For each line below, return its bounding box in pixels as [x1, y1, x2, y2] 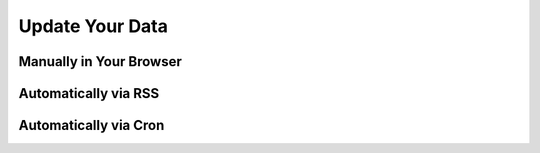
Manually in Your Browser [18, 53, 182, 70]
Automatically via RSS [18, 85, 160, 102]
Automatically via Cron [18, 117, 165, 134]
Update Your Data [18, 15, 169, 37]
